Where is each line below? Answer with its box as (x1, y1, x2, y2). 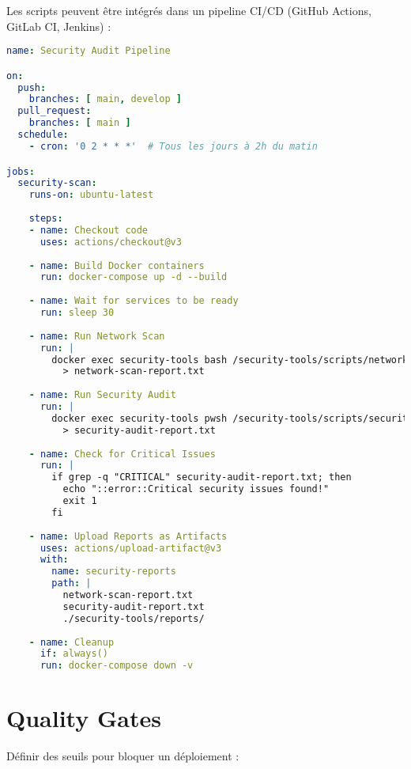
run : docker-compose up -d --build (40, 271, 228, 283)
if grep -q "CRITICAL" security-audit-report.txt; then (51, 472, 352, 483)
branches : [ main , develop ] (28, 93, 183, 105)
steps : (28, 213, 63, 224)
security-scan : (17, 177, 97, 189)
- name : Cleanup (28, 636, 115, 648)
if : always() (40, 648, 108, 660)
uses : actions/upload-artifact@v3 (40, 542, 222, 554)
